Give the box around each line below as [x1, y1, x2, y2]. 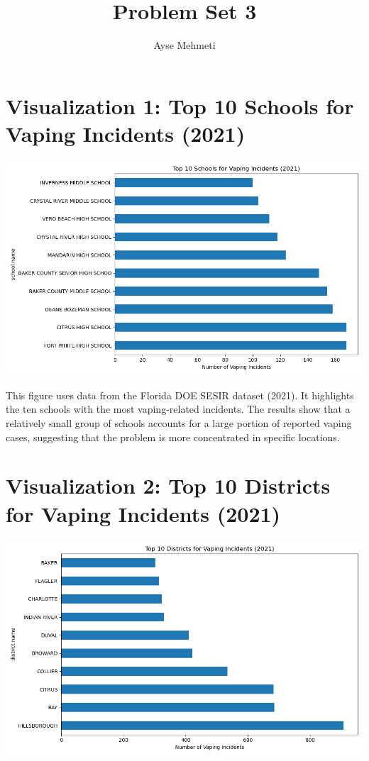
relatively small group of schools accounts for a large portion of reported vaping [6, 416, 352, 431]
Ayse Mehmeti [153, 38, 216, 52]
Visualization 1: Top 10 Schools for [6, 91, 354, 120]
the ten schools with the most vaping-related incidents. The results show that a [6, 401, 351, 416]
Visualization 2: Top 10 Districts [6, 471, 331, 500]
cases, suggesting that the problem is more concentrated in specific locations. [6, 429, 340, 444]
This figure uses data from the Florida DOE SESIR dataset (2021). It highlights [6, 387, 354, 402]
